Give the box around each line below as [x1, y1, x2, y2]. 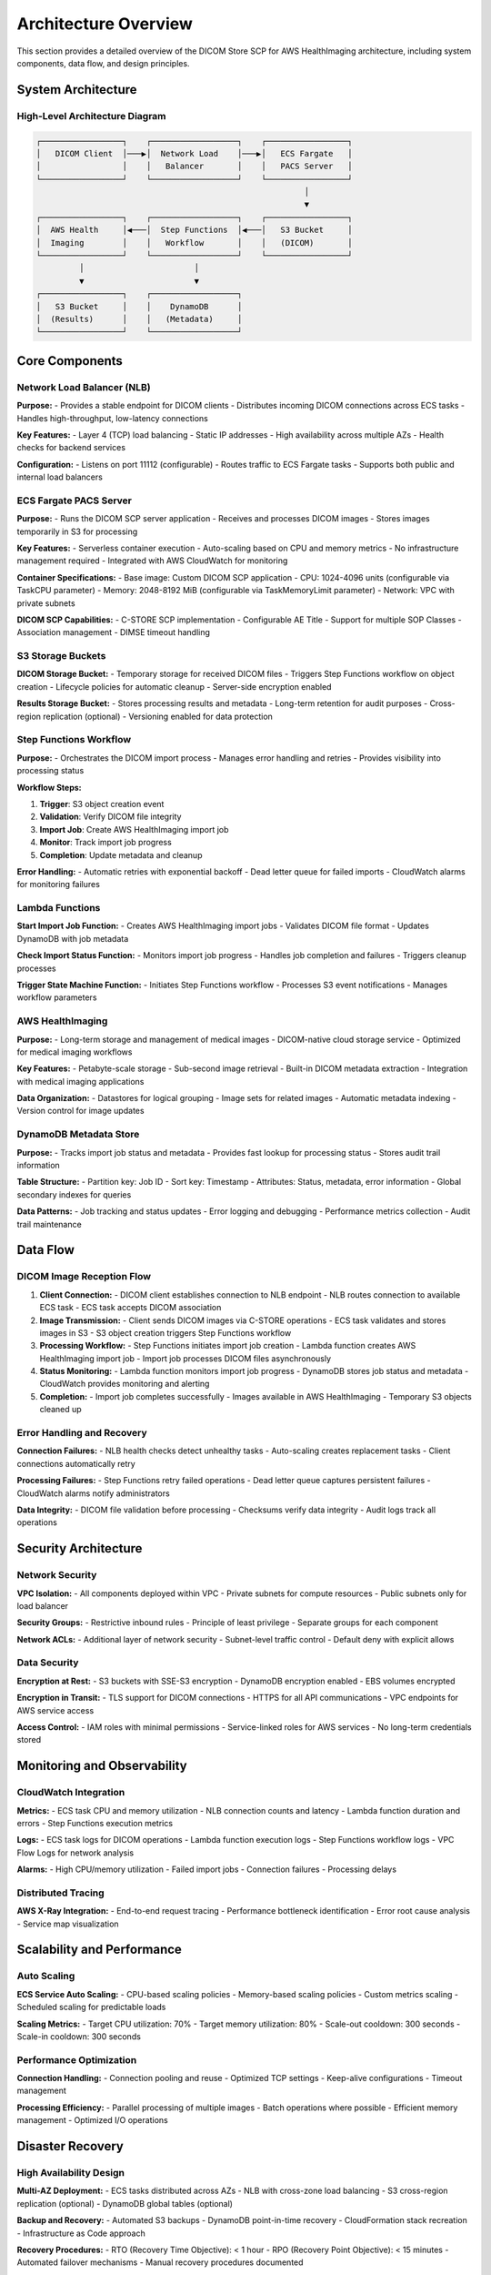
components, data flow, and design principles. [16, 57, 190, 68]
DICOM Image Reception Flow [16, 1270, 152, 1283]
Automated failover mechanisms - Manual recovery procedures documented [16, 2257, 304, 2268]
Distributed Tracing [16, 1886, 105, 1899]
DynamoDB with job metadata [16, 933, 129, 944]
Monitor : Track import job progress [39, 837, 172, 848]
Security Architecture [16, 1541, 143, 1556]
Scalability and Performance [16, 1942, 182, 1957]
